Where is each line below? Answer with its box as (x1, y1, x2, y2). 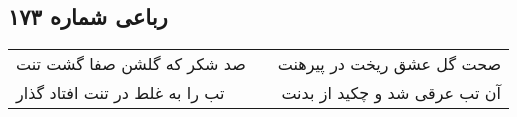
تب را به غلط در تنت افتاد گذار (16, 81, 225, 105)
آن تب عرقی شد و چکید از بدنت (281, 81, 502, 105)
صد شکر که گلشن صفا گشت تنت (16, 52, 246, 76)
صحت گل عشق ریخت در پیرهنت (277, 52, 502, 76)
